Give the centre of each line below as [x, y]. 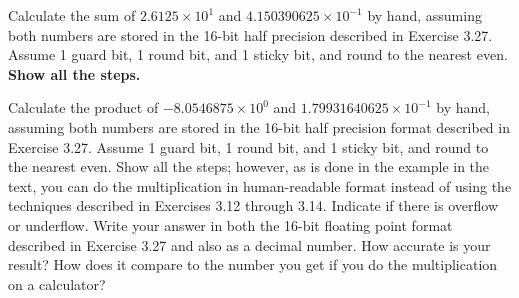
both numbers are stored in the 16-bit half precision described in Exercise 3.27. [250, 34]
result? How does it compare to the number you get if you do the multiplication [253, 264]
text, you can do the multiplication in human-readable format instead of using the [260, 185]
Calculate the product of [83, 107]
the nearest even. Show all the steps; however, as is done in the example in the [249, 166]
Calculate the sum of [72, 15]
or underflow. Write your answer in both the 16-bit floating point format [230, 224]
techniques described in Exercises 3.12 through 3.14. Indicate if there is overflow [253, 205]
